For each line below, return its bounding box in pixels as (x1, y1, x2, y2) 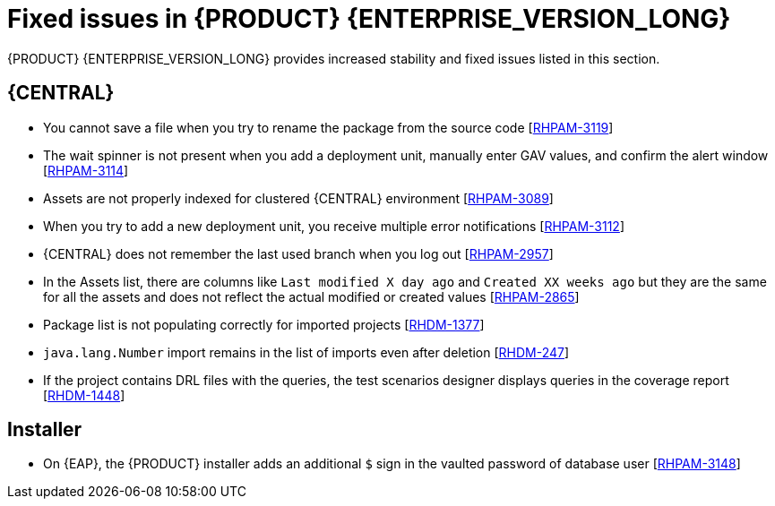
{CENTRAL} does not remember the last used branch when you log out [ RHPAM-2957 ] (43, 245, 554, 262)
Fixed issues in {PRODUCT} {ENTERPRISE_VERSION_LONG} (7, 4, 731, 34)
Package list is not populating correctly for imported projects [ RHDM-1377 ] (43, 316, 485, 332)
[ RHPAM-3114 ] (43, 162, 129, 178)
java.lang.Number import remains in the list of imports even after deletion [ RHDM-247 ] (43, 344, 570, 360)
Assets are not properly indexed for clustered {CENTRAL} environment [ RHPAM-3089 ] (43, 190, 554, 206)
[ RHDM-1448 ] (43, 387, 125, 403)
